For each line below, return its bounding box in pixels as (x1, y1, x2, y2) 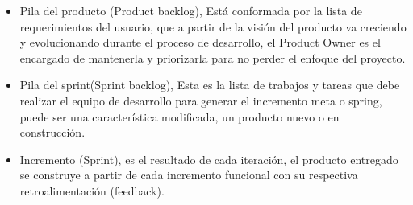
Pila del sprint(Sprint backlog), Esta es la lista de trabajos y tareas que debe (19, 76, 400, 93)
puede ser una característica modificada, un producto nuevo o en (19, 108, 340, 125)
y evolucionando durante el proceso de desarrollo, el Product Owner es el (19, 34, 381, 51)
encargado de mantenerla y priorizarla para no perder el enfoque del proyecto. (19, 49, 406, 66)
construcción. (19, 124, 86, 141)
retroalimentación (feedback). (19, 182, 165, 199)
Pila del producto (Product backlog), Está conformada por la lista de (19, 2, 362, 18)
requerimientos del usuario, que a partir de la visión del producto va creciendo (19, 18, 407, 35)
